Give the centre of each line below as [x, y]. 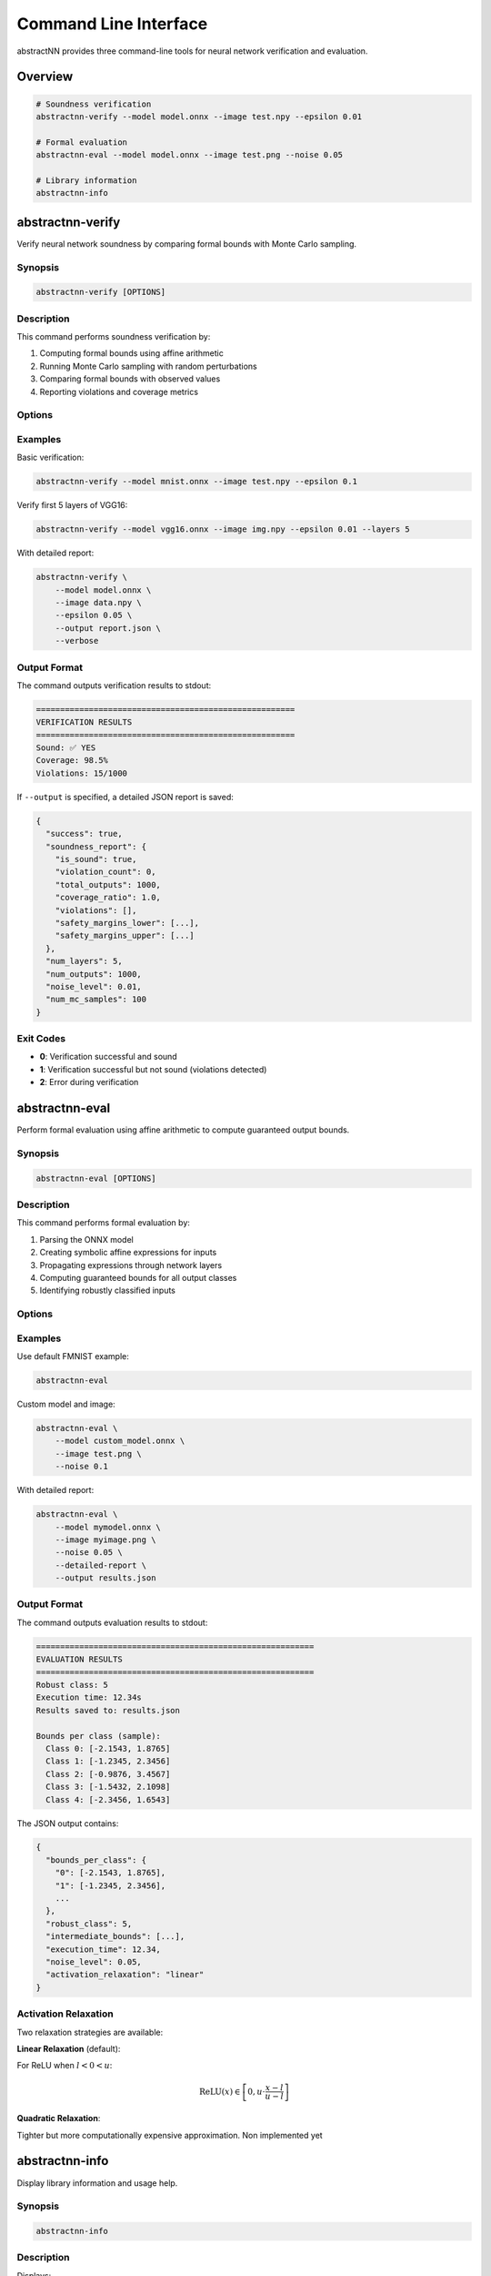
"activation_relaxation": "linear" [125, 1975]
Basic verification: [50, 457]
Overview [45, 77]
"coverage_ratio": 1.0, [108, 898]
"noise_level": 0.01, [94, 986]
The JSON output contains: [68, 1823]
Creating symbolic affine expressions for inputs [128, 1253]
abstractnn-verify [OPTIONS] [101, 292]
